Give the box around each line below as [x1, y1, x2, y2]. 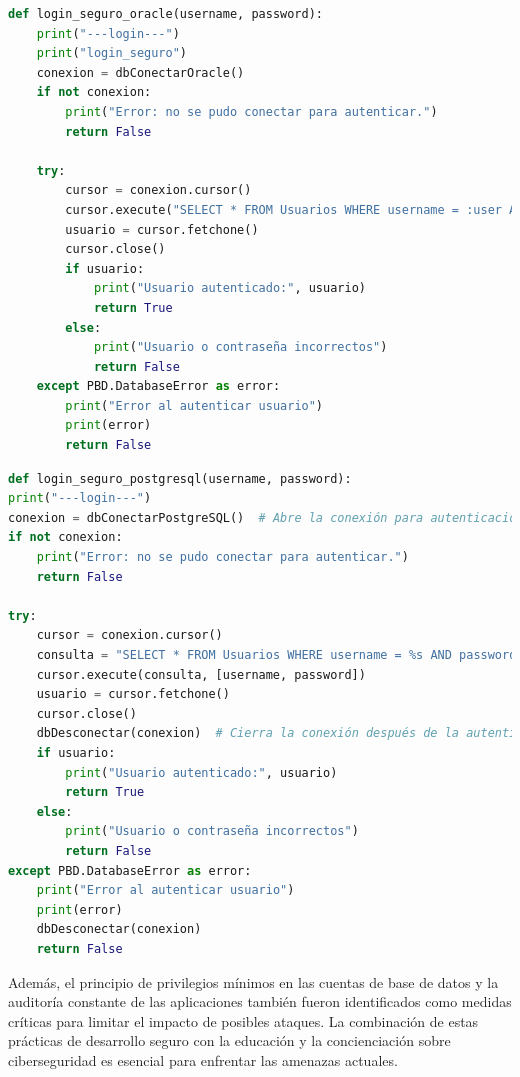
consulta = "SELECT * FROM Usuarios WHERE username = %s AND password [36, 648, 517, 662]
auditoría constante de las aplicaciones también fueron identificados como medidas [8, 991, 512, 1012]
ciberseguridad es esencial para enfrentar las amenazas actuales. [8, 1049, 398, 1070]
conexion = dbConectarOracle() [36, 65, 245, 80]
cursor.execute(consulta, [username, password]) [36, 667, 366, 682]
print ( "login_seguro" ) [36, 46, 188, 61]
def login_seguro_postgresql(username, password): [8, 471, 352, 486]
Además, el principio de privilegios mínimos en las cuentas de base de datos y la [8, 971, 499, 992]
